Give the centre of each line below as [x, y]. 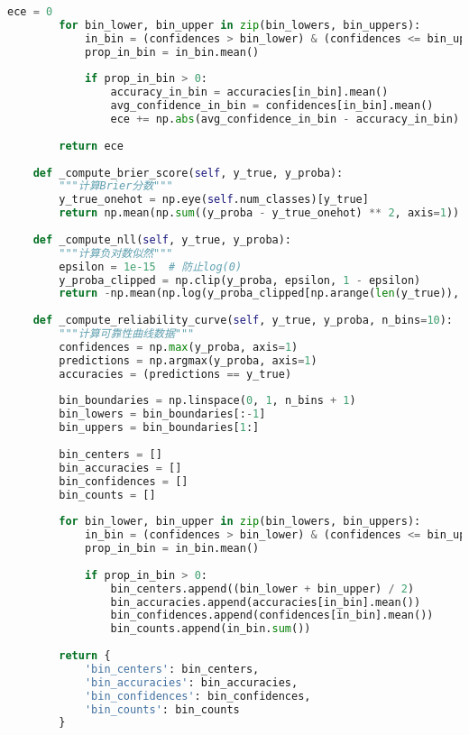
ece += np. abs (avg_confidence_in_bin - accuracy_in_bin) [285, 119]
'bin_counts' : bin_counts [162, 709]
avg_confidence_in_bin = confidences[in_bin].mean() [272, 106]
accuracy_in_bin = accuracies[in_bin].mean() [249, 92]
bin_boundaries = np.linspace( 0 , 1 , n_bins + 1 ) [207, 401]
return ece [91, 146]
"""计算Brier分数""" [116, 186]
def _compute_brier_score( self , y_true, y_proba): [188, 173]
